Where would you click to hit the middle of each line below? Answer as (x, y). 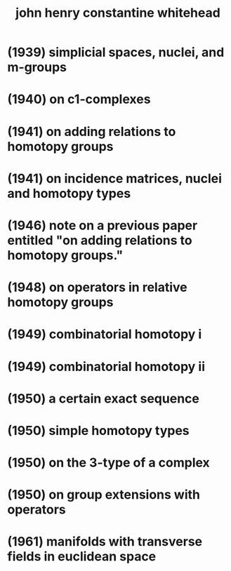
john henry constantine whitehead (118, 13)
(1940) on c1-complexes (79, 99)
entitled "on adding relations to (100, 240)
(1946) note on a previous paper (103, 225)
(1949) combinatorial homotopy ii (106, 367)
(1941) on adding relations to (92, 132)
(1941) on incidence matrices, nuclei (115, 179)
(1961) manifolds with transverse (105, 542)
